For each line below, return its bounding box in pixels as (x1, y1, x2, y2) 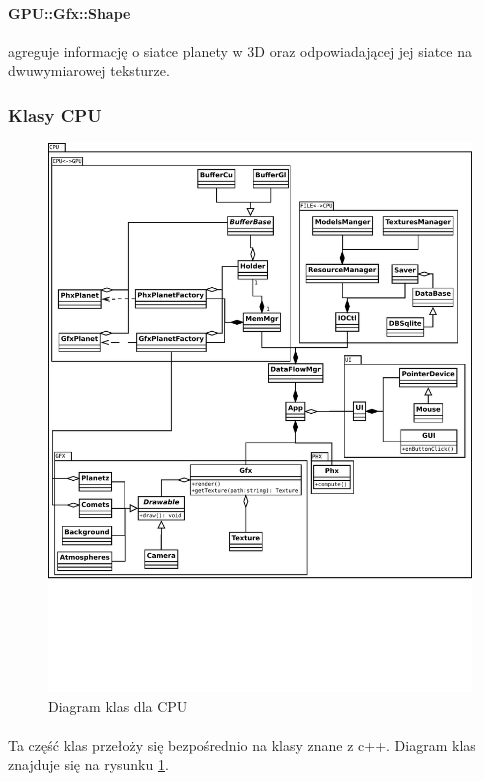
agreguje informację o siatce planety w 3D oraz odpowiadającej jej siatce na (8, 40, 473, 61)
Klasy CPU (8, 102, 102, 127)
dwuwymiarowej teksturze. (8, 60, 170, 81)
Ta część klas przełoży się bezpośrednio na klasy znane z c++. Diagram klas (8, 734, 476, 755)
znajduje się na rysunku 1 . (8, 754, 169, 775)
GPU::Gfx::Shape (8, 2, 131, 23)
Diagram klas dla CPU (48, 695, 188, 716)
